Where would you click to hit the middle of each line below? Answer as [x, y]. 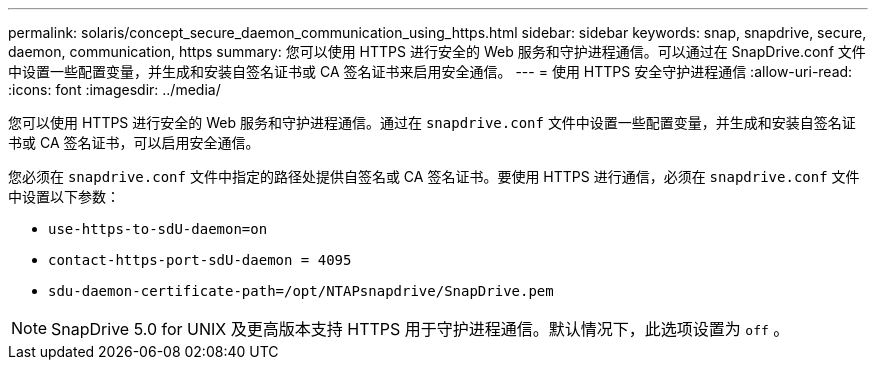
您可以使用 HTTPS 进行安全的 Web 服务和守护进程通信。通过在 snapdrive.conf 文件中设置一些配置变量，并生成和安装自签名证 [432, 122]
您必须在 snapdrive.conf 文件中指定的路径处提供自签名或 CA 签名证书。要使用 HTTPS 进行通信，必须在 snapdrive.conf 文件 [434, 176]
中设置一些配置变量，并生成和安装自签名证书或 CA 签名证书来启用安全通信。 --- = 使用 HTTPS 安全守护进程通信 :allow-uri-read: [430, 71]
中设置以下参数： [64, 196]
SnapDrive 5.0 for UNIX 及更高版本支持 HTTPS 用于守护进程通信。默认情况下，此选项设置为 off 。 [420, 329]
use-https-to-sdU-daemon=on [158, 229]
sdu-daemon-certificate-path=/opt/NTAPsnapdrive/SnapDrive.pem [301, 291]
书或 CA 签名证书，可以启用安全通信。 [134, 142]
